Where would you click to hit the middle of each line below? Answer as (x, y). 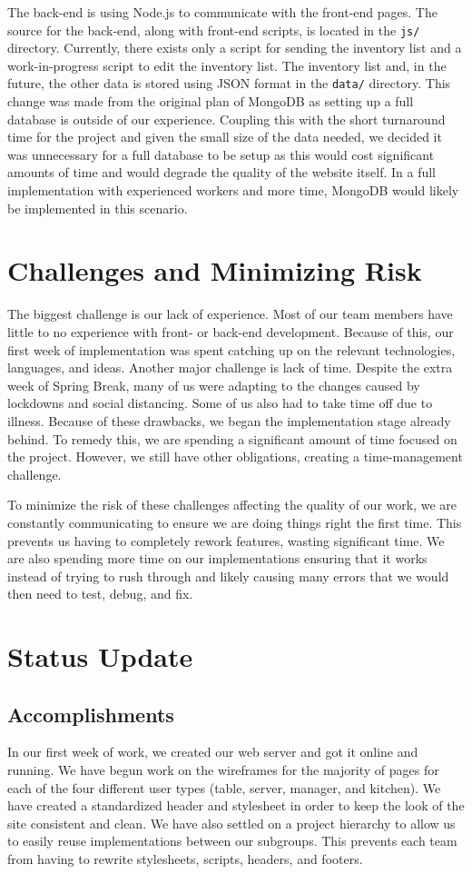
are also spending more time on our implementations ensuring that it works (217, 558)
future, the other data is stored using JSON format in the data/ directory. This (229, 83)
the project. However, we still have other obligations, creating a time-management (235, 457)
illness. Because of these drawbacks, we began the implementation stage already (229, 420)
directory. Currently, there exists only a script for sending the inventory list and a (235, 48)
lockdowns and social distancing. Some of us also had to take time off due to (220, 403)
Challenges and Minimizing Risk (215, 270)
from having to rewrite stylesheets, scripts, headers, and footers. (185, 859)
